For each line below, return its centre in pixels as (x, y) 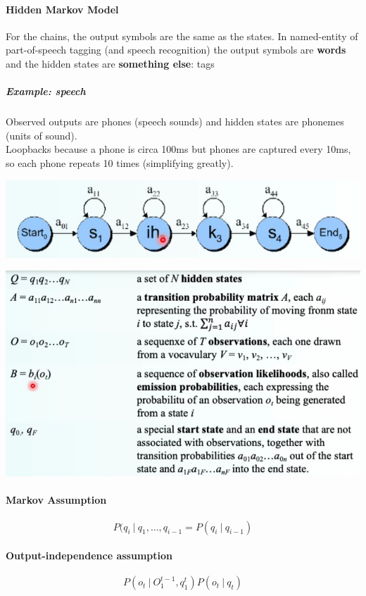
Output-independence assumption (89, 555)
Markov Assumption (56, 500)
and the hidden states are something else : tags (110, 63)
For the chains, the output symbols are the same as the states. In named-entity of (182, 36)
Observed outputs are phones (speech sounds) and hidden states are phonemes (175, 122)
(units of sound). (42, 135)
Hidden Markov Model (62, 9)
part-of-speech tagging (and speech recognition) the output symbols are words (176, 50)
